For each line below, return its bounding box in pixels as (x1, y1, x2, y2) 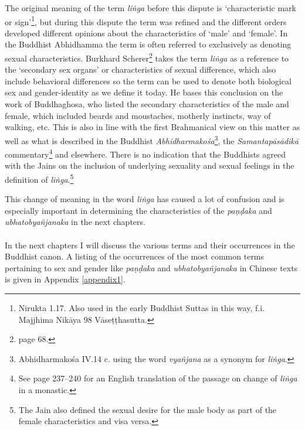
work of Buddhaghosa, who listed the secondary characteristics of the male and (5, 98, 289, 110)
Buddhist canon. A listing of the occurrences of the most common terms (5, 250, 265, 262)
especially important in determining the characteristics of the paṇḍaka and (5, 204, 272, 216)
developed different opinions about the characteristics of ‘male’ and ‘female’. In (5, 26, 288, 39)
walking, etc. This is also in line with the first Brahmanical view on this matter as (5, 121, 300, 133)
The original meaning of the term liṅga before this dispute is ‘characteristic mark (5, 2, 296, 13)
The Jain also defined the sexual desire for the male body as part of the (18, 403, 277, 415)
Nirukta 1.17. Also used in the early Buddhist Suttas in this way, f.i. (18, 301, 265, 313)
